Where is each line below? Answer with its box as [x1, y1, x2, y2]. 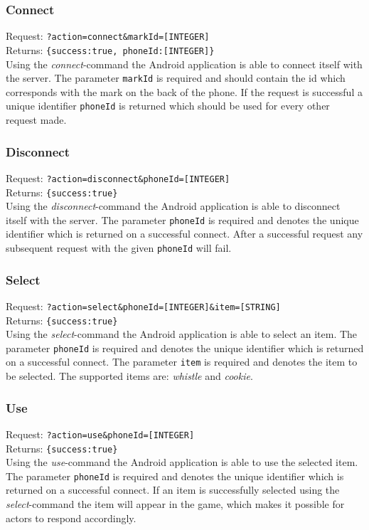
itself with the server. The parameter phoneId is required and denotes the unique [6, 212, 359, 227]
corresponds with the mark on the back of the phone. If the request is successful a [6, 84, 363, 99]
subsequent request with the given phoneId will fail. [6, 240, 232, 255]
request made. [6, 112, 67, 127]
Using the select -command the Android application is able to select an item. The [6, 327, 358, 341]
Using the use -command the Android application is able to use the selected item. [6, 455, 358, 470]
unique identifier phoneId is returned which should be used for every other [6, 98, 330, 113]
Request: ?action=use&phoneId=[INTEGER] [6, 426, 195, 441]
